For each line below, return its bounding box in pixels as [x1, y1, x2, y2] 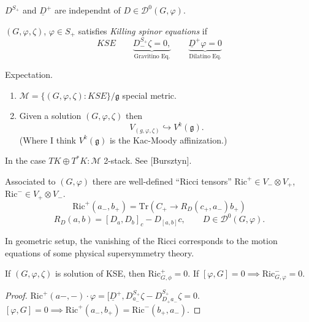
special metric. [122, 88, 177, 101]
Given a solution [19, 109, 82, 122]
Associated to [5, 174, 56, 187]
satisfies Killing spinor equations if [78, 24, 207, 37]
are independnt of [54, 4, 121, 16]
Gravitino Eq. [134, 53, 170, 59]
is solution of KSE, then [55, 267, 145, 280]
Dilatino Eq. [189, 53, 221, 60]
